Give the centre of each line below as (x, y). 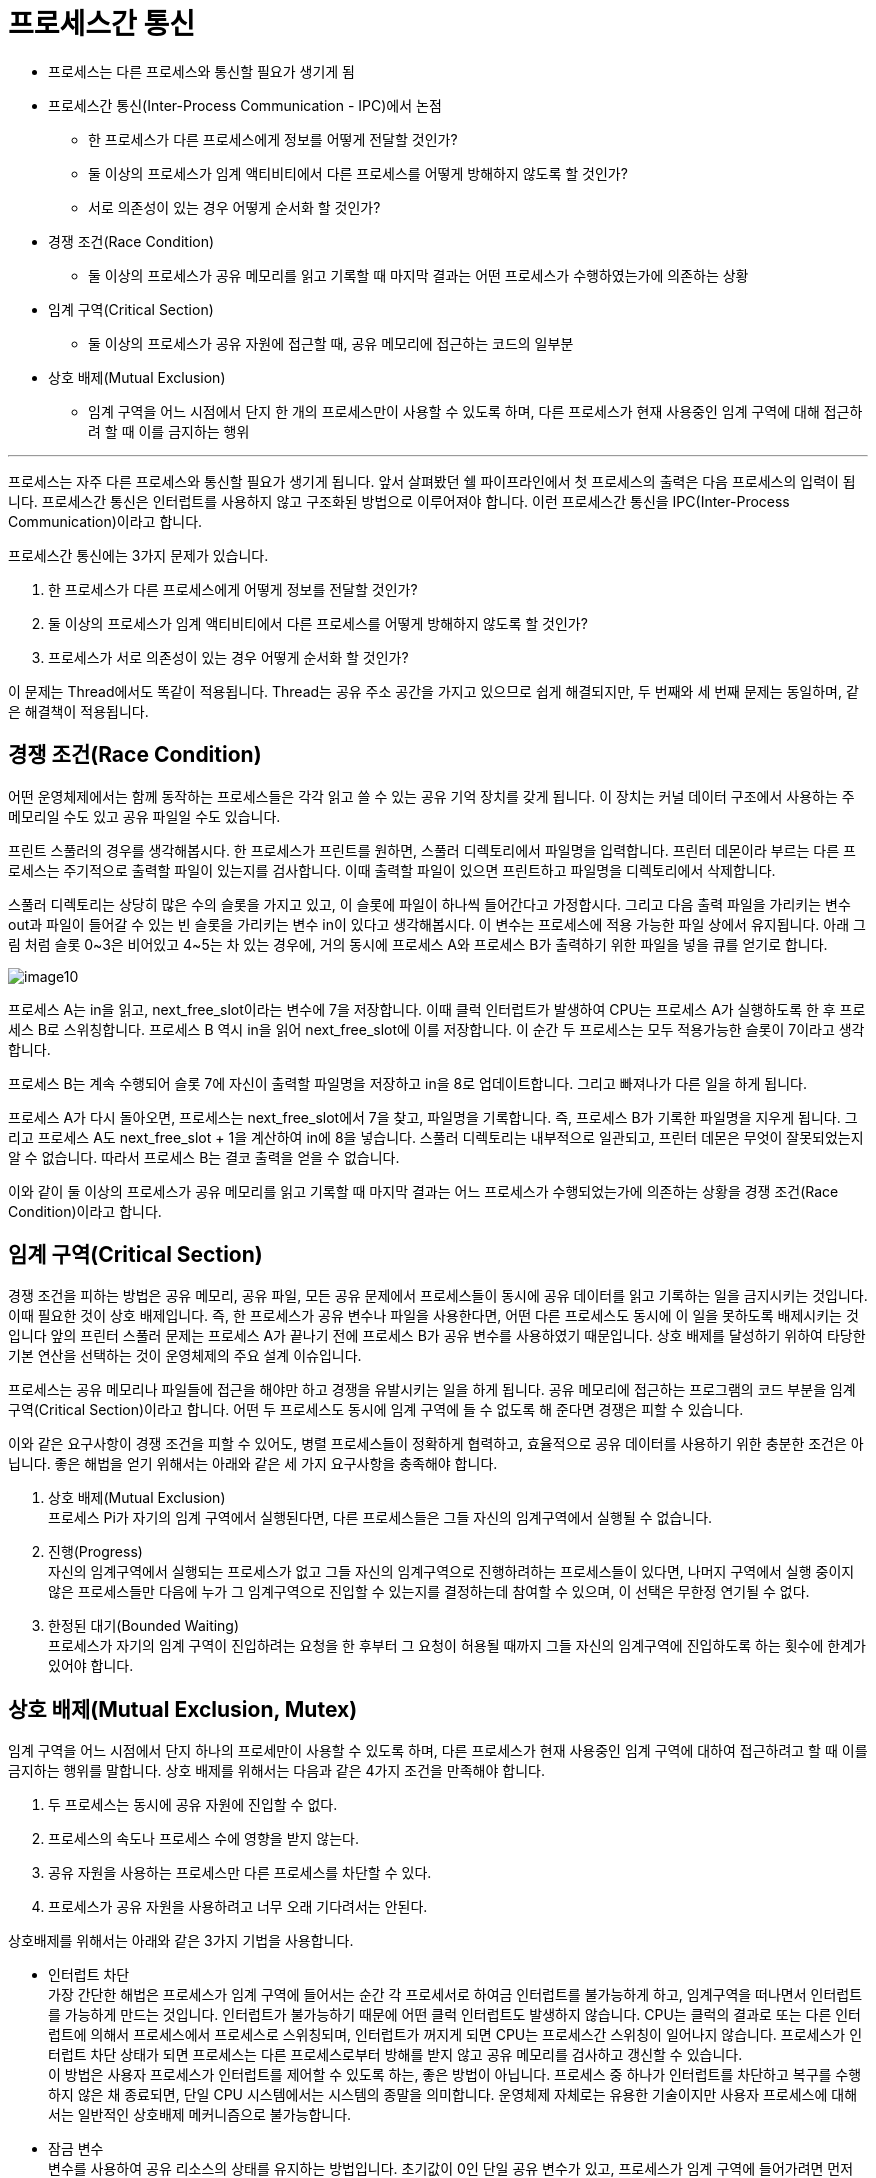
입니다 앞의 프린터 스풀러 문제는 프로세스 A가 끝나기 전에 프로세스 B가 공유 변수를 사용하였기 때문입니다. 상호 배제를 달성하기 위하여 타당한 (437, 1336)
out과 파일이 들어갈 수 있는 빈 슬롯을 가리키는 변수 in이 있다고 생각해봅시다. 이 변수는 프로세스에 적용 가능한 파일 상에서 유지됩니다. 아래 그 (437, 924)
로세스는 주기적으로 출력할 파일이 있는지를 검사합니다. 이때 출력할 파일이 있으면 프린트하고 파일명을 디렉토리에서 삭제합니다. (392, 870)
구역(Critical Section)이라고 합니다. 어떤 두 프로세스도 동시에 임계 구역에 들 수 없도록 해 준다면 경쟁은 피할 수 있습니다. (376, 1410)
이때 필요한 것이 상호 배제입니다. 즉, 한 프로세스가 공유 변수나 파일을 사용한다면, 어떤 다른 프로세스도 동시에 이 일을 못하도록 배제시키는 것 (433, 1316)
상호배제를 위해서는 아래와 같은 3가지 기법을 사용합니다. (181, 1941)
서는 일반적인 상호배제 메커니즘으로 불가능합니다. (200, 2115)
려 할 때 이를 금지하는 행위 (169, 431)
